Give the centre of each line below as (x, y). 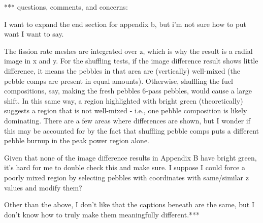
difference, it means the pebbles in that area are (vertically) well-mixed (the (122, 70)
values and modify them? (43, 187)
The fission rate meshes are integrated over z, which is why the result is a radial (128, 51)
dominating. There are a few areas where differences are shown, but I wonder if (127, 120)
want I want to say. (34, 34)
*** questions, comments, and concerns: (66, 7)
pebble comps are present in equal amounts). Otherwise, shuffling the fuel (119, 81)
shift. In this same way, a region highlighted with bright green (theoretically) (124, 100)
